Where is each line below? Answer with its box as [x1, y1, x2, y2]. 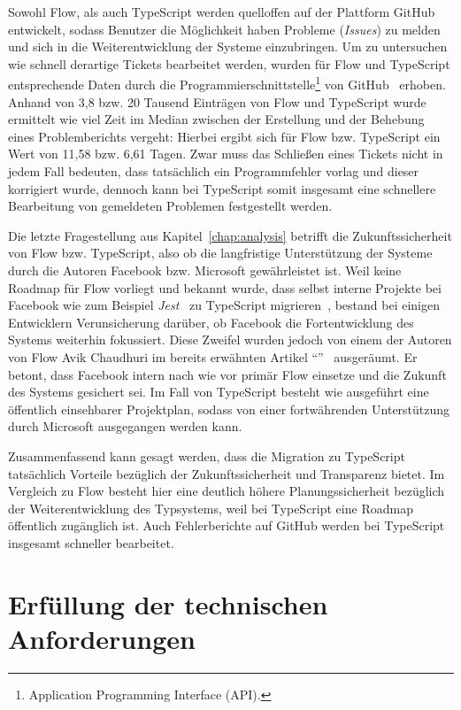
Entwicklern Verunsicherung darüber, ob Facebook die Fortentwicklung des [8, 313, 414, 331]
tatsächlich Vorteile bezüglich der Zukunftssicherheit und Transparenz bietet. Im [8, 464, 445, 482]
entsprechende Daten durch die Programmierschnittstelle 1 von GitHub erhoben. [8, 73, 446, 94]
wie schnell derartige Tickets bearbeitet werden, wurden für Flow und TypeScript [8, 54, 450, 73]
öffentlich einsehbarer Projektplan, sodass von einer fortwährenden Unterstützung [8, 399, 450, 418]
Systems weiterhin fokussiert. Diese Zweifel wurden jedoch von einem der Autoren [8, 330, 452, 349]
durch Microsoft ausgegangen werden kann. [8, 417, 242, 436]
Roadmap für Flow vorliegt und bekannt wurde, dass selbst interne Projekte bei [8, 278, 442, 297]
